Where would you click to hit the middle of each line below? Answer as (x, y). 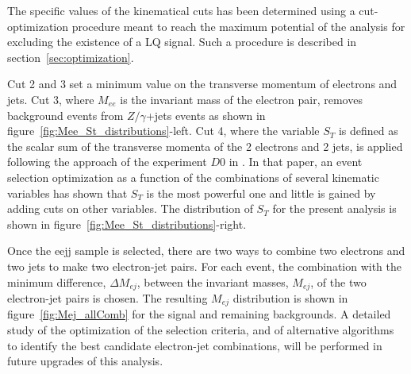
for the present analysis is (334, 208)
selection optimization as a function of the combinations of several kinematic (193, 177)
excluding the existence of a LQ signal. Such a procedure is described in (182, 42)
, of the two (338, 281)
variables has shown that (67, 193)
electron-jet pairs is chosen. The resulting (108, 297)
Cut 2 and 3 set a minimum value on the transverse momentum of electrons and (202, 84)
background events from (65, 115)
